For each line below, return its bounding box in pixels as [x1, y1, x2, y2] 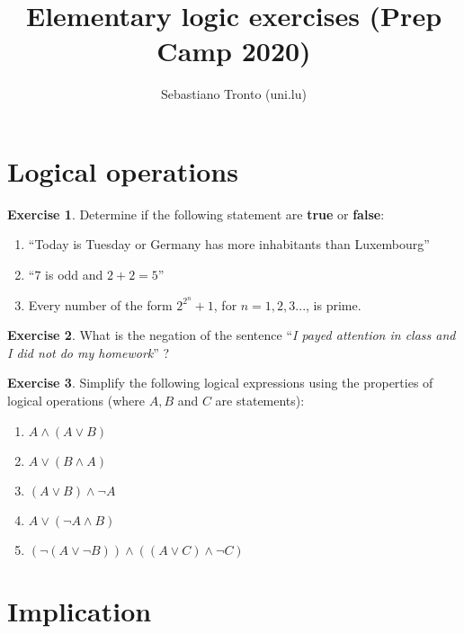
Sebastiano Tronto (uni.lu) [161, 85, 307, 103]
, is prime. [306, 295, 361, 314]
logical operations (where [7, 391, 145, 410]
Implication [7, 592, 152, 629]
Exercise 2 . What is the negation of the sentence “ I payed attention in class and [7, 326, 456, 344]
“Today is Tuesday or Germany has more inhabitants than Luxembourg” [28, 235, 430, 254]
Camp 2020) [156, 32, 311, 69]
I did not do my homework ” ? [7, 343, 170, 362]
